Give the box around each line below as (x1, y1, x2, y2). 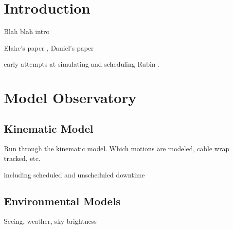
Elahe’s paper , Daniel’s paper (4, 42, 94, 53)
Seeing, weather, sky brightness (4, 216, 97, 226)
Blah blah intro (4, 26, 50, 36)
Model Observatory (4, 88, 137, 107)
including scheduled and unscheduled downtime (4, 169, 145, 179)
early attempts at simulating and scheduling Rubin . (4, 59, 160, 69)
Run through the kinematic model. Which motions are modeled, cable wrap (4, 143, 230, 154)
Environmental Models (4, 193, 121, 208)
